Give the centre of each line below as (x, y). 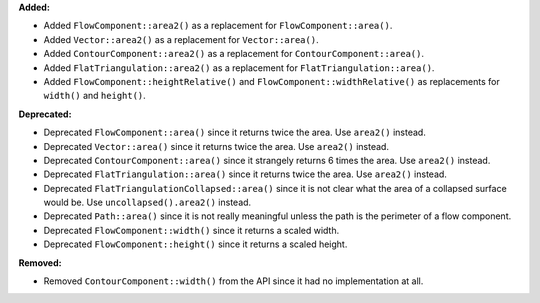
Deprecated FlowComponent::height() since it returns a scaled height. (195, 244)
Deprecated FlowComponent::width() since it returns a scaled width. (191, 230)
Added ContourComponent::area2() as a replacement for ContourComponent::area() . (234, 54)
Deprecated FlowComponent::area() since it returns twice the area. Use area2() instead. (235, 132)
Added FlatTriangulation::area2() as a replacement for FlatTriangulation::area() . (239, 67)
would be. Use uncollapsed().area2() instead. (147, 202)
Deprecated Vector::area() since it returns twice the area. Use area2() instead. (216, 146)
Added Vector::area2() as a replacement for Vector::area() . (181, 39)
